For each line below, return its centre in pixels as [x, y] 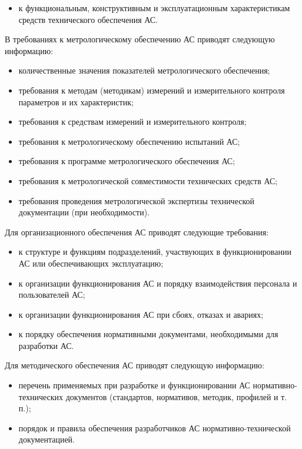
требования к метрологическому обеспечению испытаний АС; [129, 141]
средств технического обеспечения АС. [88, 19]
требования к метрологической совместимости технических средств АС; [148, 180]
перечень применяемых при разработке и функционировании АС [134, 385]
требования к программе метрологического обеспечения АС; [127, 161]
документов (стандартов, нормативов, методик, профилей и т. [176, 396]
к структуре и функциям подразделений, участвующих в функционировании [155, 252]
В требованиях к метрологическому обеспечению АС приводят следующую [140, 39]
